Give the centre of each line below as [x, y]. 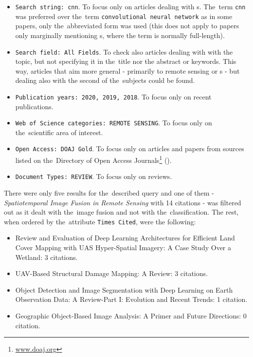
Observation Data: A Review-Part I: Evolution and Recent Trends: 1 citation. [131, 299]
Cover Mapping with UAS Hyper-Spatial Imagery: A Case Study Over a [123, 248]
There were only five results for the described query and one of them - [109, 193]
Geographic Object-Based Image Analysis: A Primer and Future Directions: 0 [131, 316]
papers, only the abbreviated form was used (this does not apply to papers [127, 26]
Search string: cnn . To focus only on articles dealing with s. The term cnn [130, 6]
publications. [34, 106]
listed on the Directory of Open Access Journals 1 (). [93, 159]
